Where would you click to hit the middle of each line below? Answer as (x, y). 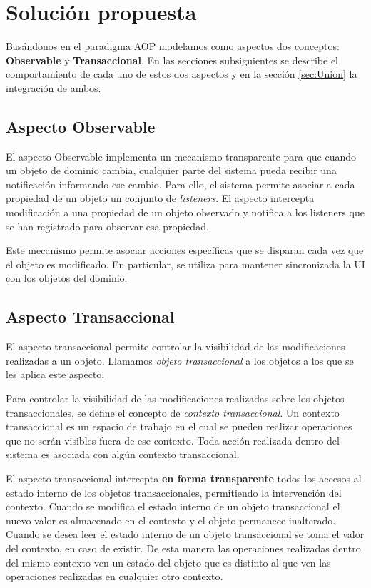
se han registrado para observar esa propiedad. (107, 226)
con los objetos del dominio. (67, 278)
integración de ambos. (54, 87)
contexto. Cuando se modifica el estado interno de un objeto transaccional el (173, 506)
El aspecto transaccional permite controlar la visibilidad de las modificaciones (176, 346)
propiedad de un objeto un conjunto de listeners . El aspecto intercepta (160, 198)
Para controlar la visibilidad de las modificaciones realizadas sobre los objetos (175, 399)
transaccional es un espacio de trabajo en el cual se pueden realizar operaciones (179, 426)
